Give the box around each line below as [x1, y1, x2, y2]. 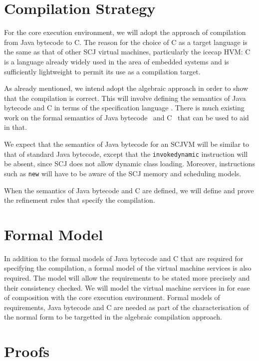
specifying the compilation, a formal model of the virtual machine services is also [4, 263, 252, 273]
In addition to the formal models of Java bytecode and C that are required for [4, 253, 244, 263]
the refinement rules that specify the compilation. [4, 195, 155, 205]
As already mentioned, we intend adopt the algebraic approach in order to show [4, 83, 249, 93]
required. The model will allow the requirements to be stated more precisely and [4, 273, 250, 283]
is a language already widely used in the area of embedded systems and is [4, 56, 229, 66]
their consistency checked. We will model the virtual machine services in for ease [4, 282, 250, 293]
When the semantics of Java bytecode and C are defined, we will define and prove [4, 185, 254, 195]
